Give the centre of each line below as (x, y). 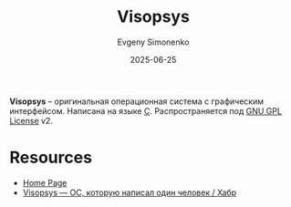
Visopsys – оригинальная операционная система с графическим (137, 101)
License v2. (31, 120)
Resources (51, 158)
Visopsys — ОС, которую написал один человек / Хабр (130, 192)
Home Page (45, 182)
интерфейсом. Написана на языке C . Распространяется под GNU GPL (146, 110)
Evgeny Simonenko (153, 42)
